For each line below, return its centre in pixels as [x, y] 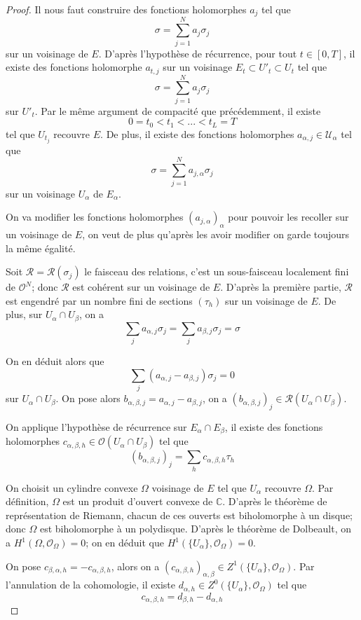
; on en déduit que [125, 543]
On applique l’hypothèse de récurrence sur [96, 426]
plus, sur [24, 314]
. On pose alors [88, 398]
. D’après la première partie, [281, 287]
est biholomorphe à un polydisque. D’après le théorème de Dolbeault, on [196, 529]
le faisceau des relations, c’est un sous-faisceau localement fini [217, 271]
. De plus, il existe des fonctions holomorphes [197, 133]
